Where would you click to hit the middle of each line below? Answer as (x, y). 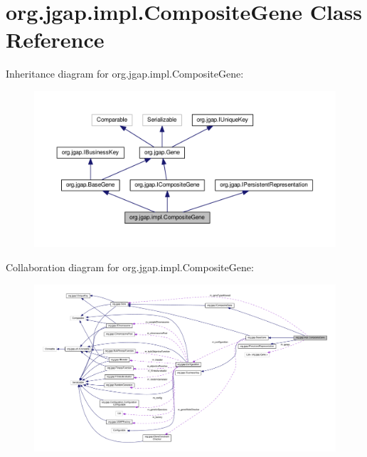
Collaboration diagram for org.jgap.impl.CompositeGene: (130, 267)
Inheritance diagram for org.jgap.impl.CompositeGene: (125, 74)
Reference (55, 40)
